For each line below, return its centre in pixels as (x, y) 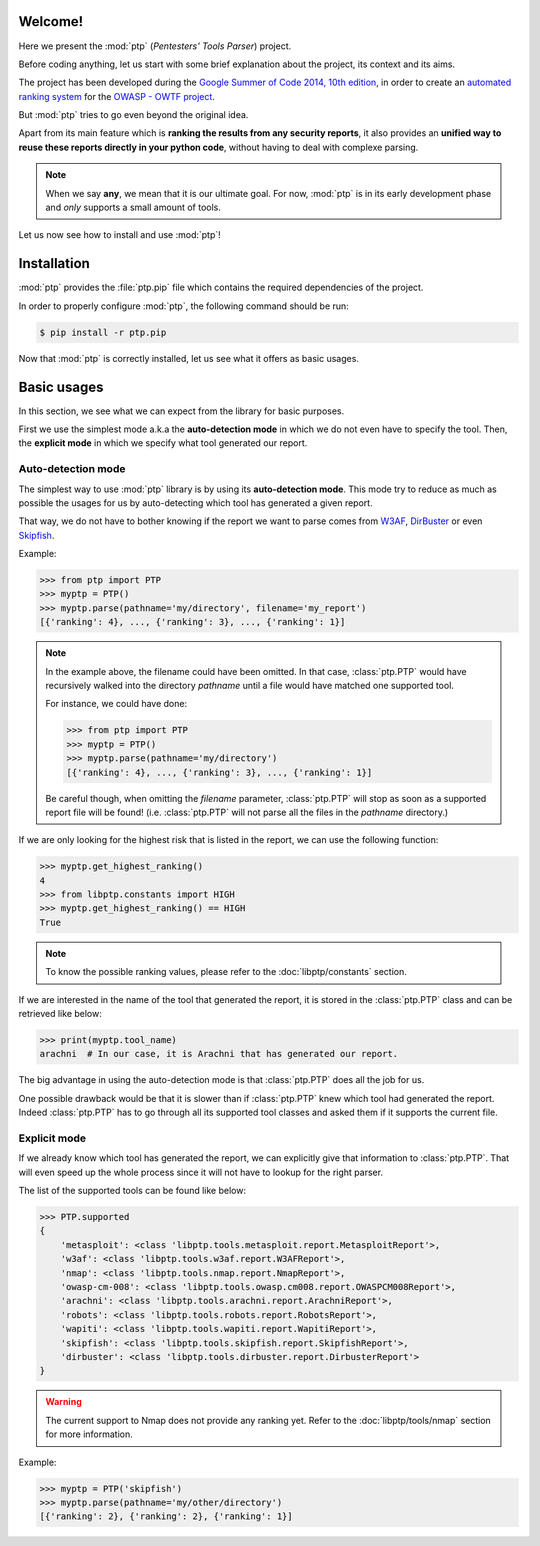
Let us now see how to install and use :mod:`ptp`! (120, 235)
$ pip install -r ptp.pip (103, 332)
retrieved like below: (60, 1014)
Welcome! (51, 21)
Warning (63, 1402)
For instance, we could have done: (116, 704)
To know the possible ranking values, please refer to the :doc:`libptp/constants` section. (226, 972)
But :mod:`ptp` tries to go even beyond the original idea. (133, 115)
